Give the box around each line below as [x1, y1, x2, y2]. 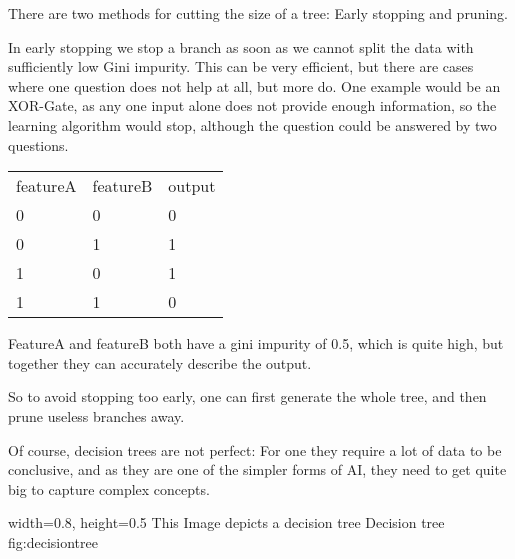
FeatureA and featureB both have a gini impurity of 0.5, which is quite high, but [8, 333, 504, 354]
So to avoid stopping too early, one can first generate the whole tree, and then [8, 386, 487, 407]
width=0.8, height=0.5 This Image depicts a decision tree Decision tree [8, 512, 445, 533]
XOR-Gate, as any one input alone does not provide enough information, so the [8, 95, 497, 116]
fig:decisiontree [8, 531, 98, 552]
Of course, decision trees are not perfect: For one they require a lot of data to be [8, 439, 502, 460]
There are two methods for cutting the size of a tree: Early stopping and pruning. [8, 3, 509, 23]
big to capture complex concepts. [8, 478, 210, 499]
